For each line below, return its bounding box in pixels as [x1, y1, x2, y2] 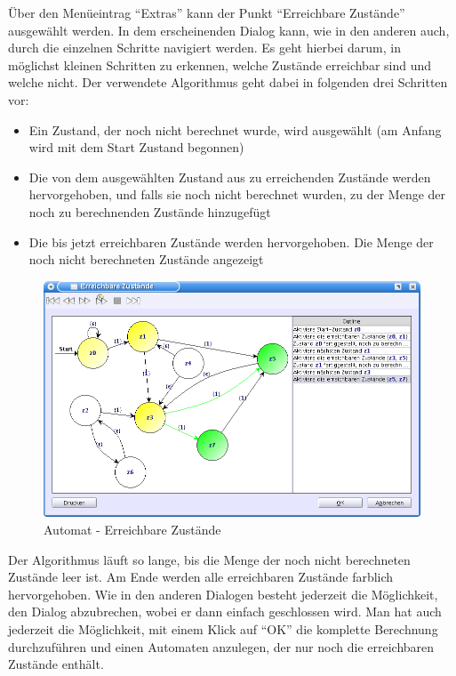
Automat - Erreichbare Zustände [44, 519, 221, 538]
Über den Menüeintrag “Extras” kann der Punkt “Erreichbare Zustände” [8, 4, 405, 21]
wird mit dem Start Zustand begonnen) [28, 138, 244, 157]
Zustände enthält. [8, 655, 104, 673]
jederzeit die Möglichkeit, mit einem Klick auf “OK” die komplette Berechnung [8, 619, 438, 638]
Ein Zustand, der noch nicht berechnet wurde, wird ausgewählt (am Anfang [28, 120, 442, 139]
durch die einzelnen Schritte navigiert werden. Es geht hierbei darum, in [8, 38, 401, 57]
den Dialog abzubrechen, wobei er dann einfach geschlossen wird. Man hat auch [8, 602, 442, 621]
